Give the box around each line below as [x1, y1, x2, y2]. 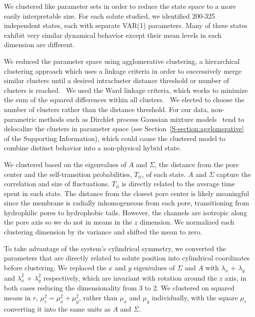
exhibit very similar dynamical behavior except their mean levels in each [4, 29, 222, 40]
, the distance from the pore [154, 159, 239, 169]
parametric [4, 114, 37, 124]
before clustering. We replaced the [4, 262, 106, 272]
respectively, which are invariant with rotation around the [43, 272, 217, 283]
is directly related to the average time [122, 178, 235, 189]
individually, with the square [152, 292, 238, 303]
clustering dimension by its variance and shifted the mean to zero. [4, 227, 203, 237]
